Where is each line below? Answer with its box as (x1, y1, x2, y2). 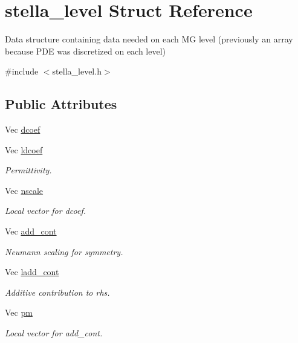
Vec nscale (5, 184, 44, 196)
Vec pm (5, 306, 33, 319)
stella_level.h (52, 65, 102, 78)
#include (5, 65, 39, 78)
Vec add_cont (5, 225, 57, 238)
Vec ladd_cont (5, 265, 59, 278)
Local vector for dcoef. (5, 204, 86, 217)
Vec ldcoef (5, 143, 43, 156)
